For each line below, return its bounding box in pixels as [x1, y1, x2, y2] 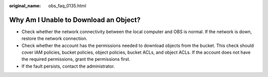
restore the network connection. [21, 36, 88, 41]
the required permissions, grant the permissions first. [21, 56, 131, 62]
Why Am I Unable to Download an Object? [9, 15, 141, 24]
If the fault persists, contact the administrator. [21, 63, 115, 69]
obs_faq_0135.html [48, 3, 86, 8]
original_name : [9, 3, 41, 8]
